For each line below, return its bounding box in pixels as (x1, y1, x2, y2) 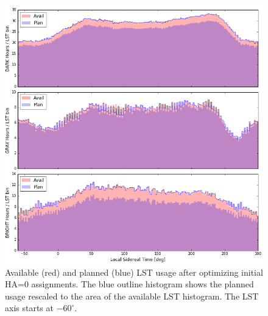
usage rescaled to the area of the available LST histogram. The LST (5, 289, 259, 302)
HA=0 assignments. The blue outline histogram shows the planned (5, 278, 254, 290)
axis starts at (5, 301, 54, 314)
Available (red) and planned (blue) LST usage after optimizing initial (5, 265, 263, 278)
